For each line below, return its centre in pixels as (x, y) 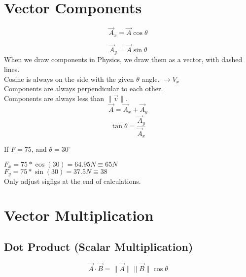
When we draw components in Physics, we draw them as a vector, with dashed (123, 59)
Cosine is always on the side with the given (69, 79)
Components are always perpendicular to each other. (84, 88)
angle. (151, 79)
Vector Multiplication (79, 215)
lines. (12, 69)
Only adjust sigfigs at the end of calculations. (72, 181)
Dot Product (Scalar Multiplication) (99, 246)
